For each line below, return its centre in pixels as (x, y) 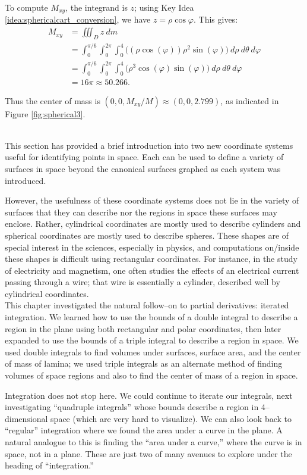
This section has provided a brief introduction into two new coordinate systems (149, 145)
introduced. (26, 180)
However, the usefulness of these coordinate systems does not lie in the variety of (152, 200)
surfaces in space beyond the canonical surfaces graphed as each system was (143, 168)
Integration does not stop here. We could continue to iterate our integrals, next (149, 395)
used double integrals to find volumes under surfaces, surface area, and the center (153, 351)
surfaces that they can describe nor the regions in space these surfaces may (141, 212)
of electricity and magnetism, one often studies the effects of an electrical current (152, 270)
